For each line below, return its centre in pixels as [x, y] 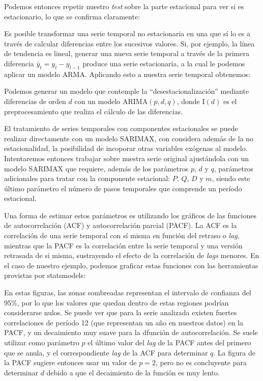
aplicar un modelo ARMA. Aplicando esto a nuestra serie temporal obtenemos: [127, 74]
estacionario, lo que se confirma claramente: [72, 16]
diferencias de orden [35, 101]
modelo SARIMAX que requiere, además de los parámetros [96, 168]
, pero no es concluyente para [201, 362]
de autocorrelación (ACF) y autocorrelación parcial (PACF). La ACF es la [121, 225]
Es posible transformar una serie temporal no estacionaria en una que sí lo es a [127, 33]
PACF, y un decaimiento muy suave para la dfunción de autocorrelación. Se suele [131, 332]
